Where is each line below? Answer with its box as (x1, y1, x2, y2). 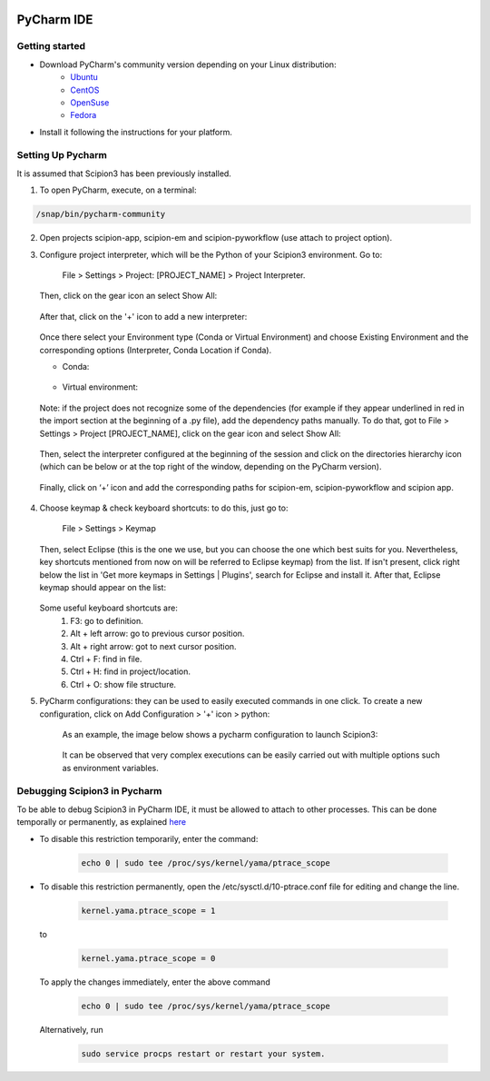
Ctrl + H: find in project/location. (70, 666, 191, 677)
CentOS (70, 84, 100, 95)
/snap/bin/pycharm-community (35, 209, 166, 220)
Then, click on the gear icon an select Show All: (39, 291, 218, 302)
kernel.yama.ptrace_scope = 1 (81, 905, 216, 916)
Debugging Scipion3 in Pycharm (16, 785, 162, 798)
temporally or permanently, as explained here (16, 817, 187, 828)
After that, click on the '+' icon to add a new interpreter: (39, 311, 248, 322)
